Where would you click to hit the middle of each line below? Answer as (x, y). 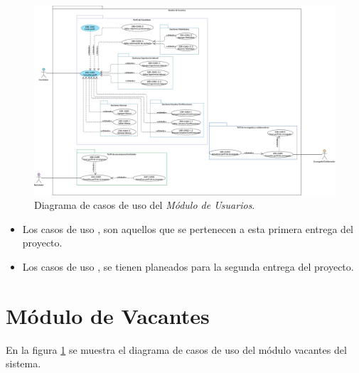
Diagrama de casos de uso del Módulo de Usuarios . (145, 205)
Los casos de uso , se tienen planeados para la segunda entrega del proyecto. (188, 267)
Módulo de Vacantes (108, 315)
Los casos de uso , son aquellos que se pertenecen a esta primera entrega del (188, 228)
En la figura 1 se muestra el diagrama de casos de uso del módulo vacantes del (176, 349)
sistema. (23, 363)
